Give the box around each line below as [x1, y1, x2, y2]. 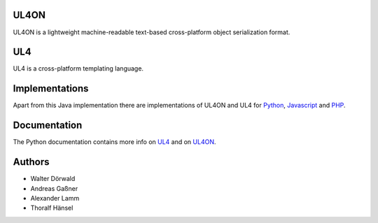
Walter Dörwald [30, 175, 76, 183]
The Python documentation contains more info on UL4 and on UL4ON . [13, 138, 216, 146]
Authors [13, 156, 50, 168]
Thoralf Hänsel [30, 203, 73, 213]
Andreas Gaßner [30, 184, 78, 192]
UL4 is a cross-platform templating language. [13, 64, 143, 73]
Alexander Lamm [30, 194, 80, 202]
